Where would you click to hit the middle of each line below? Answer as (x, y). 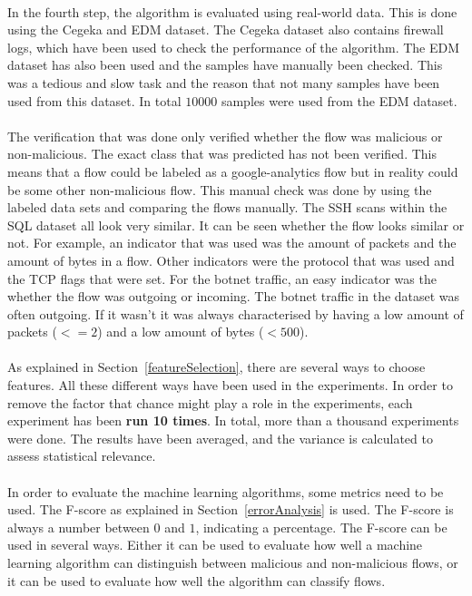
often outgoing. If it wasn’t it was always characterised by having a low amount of (236, 313)
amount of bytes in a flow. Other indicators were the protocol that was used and (231, 260)
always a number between (79, 527)
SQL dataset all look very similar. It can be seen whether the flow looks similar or (236, 225)
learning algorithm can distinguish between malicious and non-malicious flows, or (233, 562)
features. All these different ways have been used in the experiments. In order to (230, 385)
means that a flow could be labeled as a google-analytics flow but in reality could (233, 171)
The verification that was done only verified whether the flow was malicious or (225, 136)
